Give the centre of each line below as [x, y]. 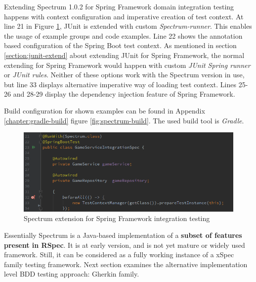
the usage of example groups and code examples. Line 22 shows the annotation [123, 35]
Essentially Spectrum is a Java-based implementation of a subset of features [123, 235]
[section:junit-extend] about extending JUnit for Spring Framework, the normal [124, 55]
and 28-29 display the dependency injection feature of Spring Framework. [124, 94]
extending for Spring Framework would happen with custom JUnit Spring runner [127, 65]
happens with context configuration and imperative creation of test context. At [124, 16]
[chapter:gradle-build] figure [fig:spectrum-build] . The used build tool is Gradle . [124, 120]
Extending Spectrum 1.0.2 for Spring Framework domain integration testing [119, 6]
